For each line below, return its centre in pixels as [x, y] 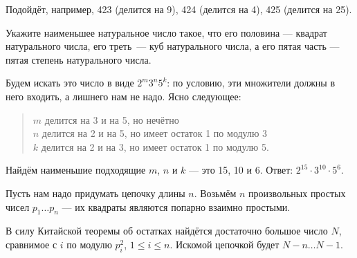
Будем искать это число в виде [70, 83]
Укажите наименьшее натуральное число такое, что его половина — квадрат [166, 32]
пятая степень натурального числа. [79, 59]
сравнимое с [31, 244]
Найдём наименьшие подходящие [76, 170]
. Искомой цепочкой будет [225, 244]
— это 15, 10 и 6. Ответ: [241, 170]
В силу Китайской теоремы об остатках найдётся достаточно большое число [167, 231]
